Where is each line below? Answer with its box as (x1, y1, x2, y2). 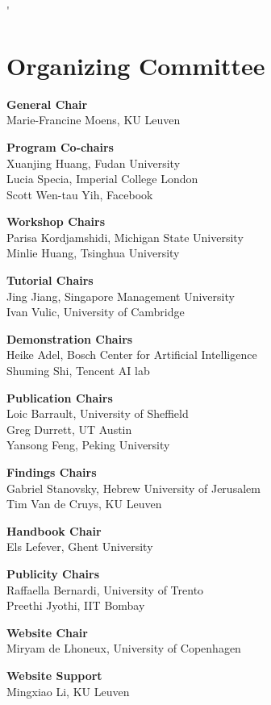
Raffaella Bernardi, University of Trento (6, 581, 204, 598)
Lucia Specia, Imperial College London (6, 170, 198, 187)
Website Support (6, 666, 102, 683)
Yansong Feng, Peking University (6, 436, 170, 453)
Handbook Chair (6, 522, 102, 539)
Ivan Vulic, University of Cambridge (6, 303, 185, 320)
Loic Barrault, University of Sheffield (6, 405, 189, 422)
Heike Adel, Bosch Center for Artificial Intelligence (6, 346, 257, 363)
